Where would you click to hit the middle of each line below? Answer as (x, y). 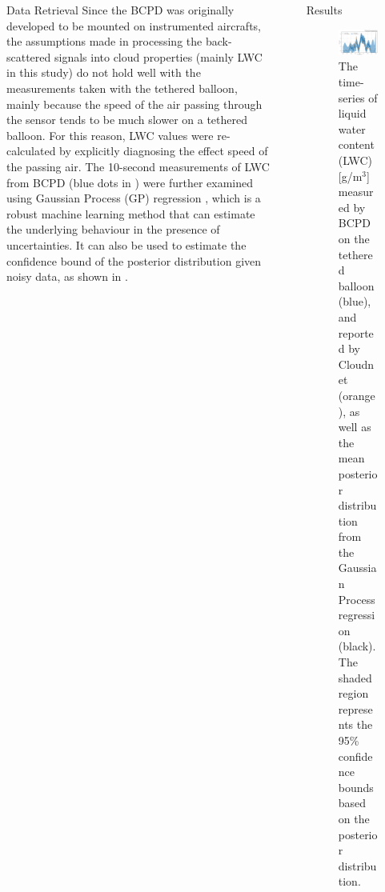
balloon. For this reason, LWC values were (110, 135)
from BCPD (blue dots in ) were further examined (130, 182)
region (353, 693)
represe (355, 708)
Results (324, 10)
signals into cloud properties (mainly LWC (158, 56)
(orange (357, 395)
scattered (29, 56)
